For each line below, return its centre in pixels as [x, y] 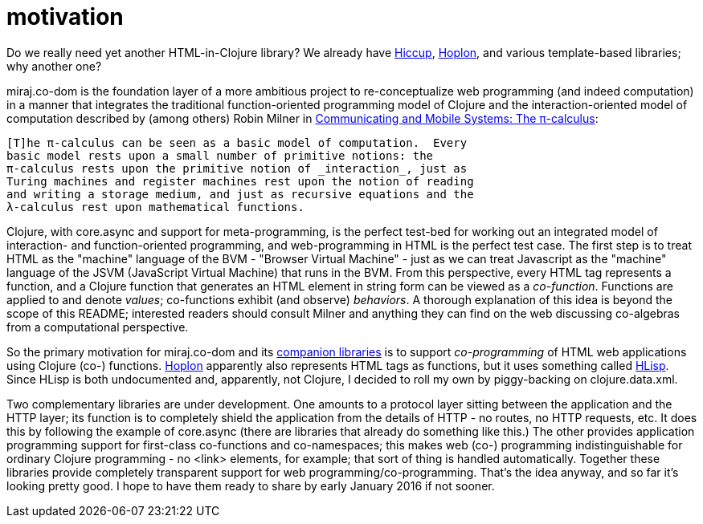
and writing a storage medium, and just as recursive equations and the [240, 194]
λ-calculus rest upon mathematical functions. [155, 207]
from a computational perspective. [98, 327]
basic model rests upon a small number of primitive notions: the [220, 155]
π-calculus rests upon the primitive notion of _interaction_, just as [237, 168]
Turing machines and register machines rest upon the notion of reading [240, 181]
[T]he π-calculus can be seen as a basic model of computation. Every [237, 142]
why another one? [54, 66]
